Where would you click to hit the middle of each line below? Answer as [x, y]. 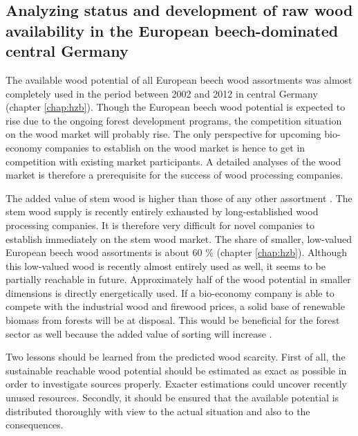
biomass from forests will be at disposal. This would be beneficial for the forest [173, 320]
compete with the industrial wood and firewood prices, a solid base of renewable [175, 306]
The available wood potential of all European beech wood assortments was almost [179, 79]
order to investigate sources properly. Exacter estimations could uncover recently [176, 384]
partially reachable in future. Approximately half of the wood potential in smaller [178, 279]
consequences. [35, 425]
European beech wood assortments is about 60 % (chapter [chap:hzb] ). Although [177, 252]
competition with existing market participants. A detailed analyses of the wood [173, 161]
